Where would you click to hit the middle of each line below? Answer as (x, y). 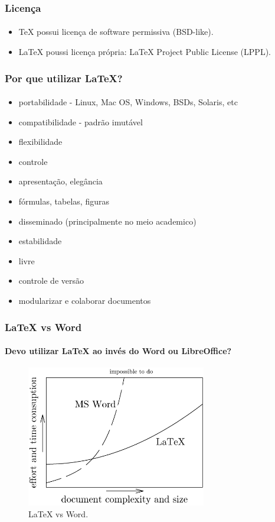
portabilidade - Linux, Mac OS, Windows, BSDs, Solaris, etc (128, 102)
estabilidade (40, 241)
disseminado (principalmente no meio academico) (107, 221)
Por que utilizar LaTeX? (64, 78)
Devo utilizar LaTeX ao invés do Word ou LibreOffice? (118, 351)
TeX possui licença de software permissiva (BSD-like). (116, 32)
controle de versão (51, 281)
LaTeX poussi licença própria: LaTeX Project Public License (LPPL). (145, 52)
